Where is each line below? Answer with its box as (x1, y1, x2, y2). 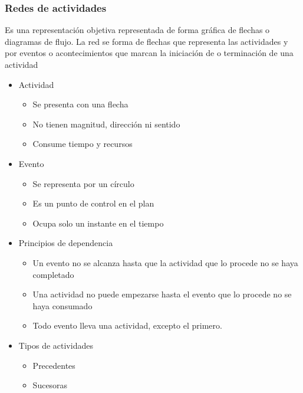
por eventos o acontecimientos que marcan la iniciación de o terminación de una (5, 47, 294, 59)
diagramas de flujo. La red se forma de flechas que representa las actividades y (5, 35, 288, 47)
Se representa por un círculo (32, 177, 134, 189)
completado (32, 268, 74, 280)
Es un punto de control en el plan (32, 197, 154, 209)
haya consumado (32, 299, 93, 312)
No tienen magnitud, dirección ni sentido (32, 117, 180, 130)
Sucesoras (32, 379, 68, 391)
